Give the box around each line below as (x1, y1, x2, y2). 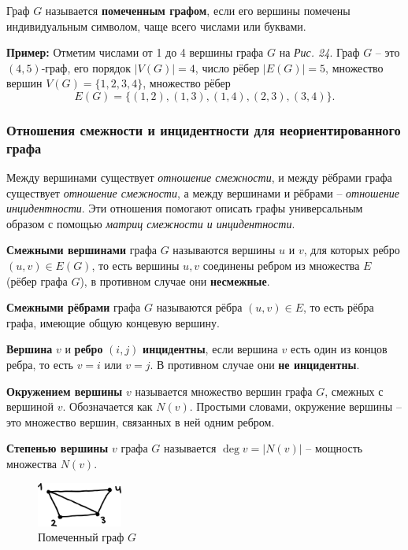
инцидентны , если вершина (143, 341, 278, 357)
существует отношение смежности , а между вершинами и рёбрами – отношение (6, 184, 400, 201)
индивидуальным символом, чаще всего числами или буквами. (6, 17, 306, 34)
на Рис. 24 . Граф (279, 44, 360, 61)
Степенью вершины (6, 440, 109, 456)
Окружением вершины (6, 382, 123, 399)
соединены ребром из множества (202, 257, 360, 274)
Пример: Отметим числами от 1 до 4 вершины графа (6, 44, 264, 61)
